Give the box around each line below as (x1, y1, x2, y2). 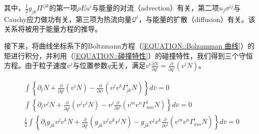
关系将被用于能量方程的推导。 (4, 23, 102, 34)
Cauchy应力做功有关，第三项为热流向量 (4, 13, 132, 24)
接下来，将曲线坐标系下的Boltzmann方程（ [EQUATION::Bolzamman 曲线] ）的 (4, 40, 255, 50)
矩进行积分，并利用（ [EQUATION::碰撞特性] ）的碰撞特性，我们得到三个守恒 (4, 50, 253, 60)
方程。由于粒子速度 (4, 60, 67, 70)
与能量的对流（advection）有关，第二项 (92, 2, 219, 12)
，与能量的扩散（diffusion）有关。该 (138, 13, 256, 24)
